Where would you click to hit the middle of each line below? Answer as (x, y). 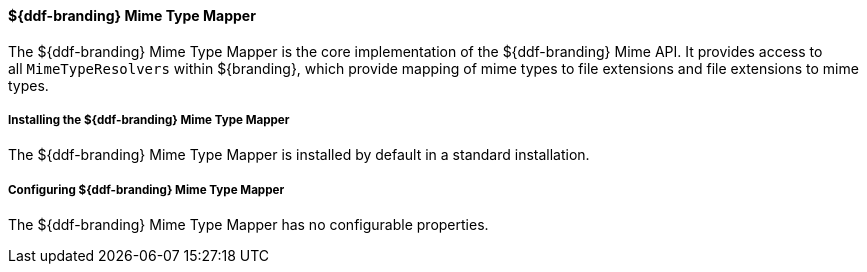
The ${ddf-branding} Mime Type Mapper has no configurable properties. (248, 225)
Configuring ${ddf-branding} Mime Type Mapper (146, 189)
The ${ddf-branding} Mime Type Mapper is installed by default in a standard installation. (299, 155)
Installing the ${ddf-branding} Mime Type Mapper (149, 120)
